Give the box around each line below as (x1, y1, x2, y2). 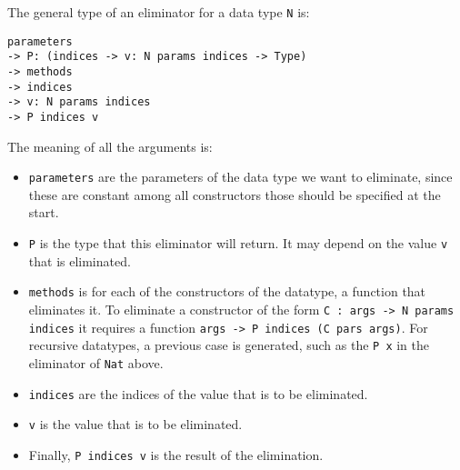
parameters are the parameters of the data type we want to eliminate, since (28, 167, 453, 186)
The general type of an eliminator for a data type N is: (7, 3, 310, 21)
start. (28, 203, 59, 222)
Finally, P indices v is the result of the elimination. (28, 445, 324, 464)
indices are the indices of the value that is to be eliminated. (28, 384, 368, 403)
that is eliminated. (28, 251, 131, 270)
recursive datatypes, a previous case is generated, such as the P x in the (28, 335, 429, 355)
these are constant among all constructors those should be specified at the (28, 185, 441, 204)
